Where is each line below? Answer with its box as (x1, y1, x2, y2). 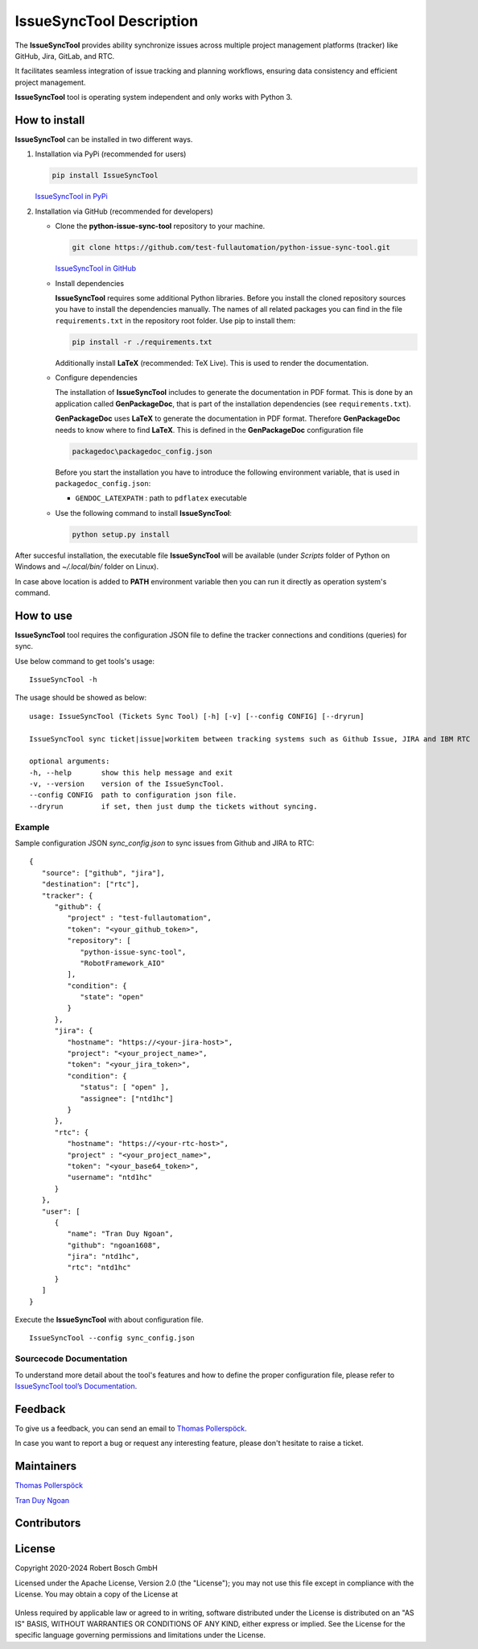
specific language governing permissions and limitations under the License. (14, 1630, 266, 1640)
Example (14, 821, 50, 833)
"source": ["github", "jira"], (41, 868, 165, 878)
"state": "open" (80, 992, 144, 1002)
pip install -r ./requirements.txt (72, 337, 212, 347)
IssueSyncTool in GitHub (55, 264, 137, 273)
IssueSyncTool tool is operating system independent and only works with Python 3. (14, 93, 293, 102)
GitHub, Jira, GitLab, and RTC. (14, 51, 115, 60)
